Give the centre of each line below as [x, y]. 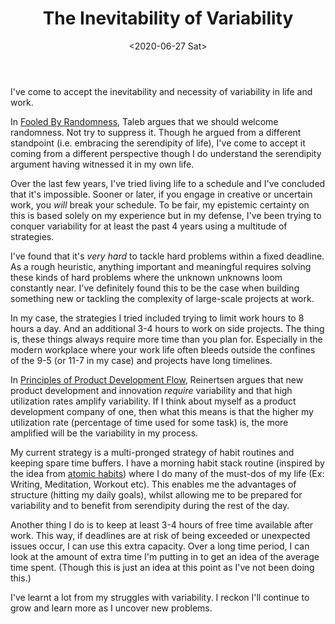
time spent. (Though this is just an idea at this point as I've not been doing [162, 567]
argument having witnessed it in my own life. [102, 164]
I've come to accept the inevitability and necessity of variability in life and [161, 91]
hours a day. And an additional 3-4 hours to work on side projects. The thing [167, 328]
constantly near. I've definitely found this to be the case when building [155, 288]
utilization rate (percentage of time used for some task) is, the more [149, 422]
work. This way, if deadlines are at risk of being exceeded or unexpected [160, 535]
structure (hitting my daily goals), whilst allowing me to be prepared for [156, 494]
